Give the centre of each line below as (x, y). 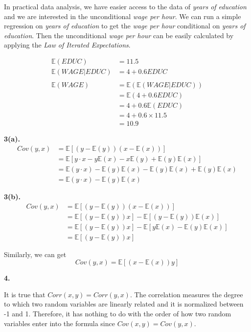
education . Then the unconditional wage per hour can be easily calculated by (119, 35)
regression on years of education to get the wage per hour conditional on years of (125, 26)
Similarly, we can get (35, 254)
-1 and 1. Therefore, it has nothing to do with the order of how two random (118, 314)
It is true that (25, 294)
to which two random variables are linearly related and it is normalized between (124, 304)
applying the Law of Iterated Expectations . (67, 45)
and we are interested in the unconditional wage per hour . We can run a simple (123, 16)
